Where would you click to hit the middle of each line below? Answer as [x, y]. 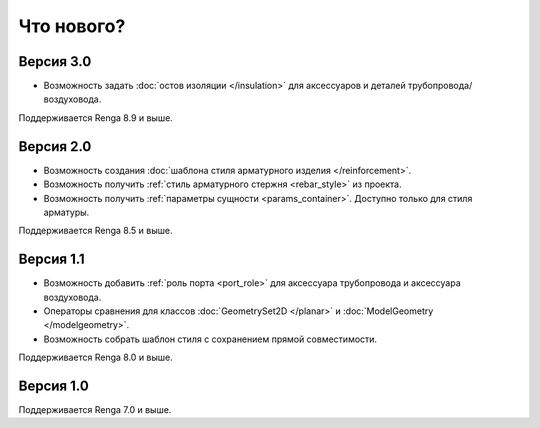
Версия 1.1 [51, 259]
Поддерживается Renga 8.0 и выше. [96, 357]
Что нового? [72, 26]
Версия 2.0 [55, 146]
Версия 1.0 [53, 385]
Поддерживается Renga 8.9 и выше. [96, 117]
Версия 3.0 [55, 61]
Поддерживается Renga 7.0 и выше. [95, 410]
